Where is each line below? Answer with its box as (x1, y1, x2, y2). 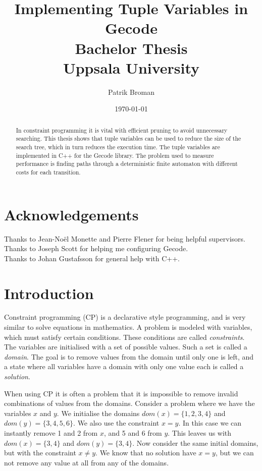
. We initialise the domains (57, 407, 140, 418)
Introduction (4, 282, 94, 303)
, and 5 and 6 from (103, 427, 162, 438)
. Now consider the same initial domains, (132, 437, 258, 448)
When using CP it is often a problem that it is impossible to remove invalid (4, 388, 238, 398)
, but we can (215, 447, 254, 458)
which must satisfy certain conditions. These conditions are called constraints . (4, 331, 245, 342)
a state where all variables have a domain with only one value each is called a (4, 361, 244, 372)
